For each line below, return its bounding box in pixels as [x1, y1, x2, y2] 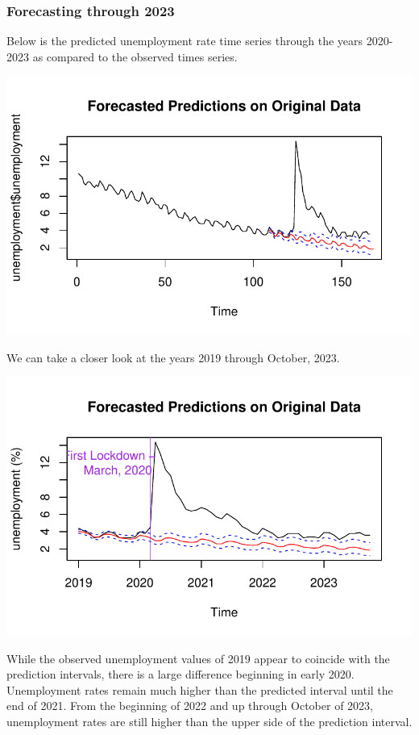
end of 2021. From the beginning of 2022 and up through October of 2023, [6, 697, 373, 714]
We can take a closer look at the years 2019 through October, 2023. [6, 349, 340, 365]
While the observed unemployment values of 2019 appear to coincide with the [6, 649, 390, 666]
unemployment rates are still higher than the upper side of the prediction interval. [6, 713, 413, 729]
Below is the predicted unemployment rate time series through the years [6, 32, 363, 49]
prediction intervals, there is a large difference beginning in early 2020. [6, 666, 355, 683]
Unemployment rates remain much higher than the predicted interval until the [6, 681, 393, 698]
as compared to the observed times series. [32, 48, 238, 65]
